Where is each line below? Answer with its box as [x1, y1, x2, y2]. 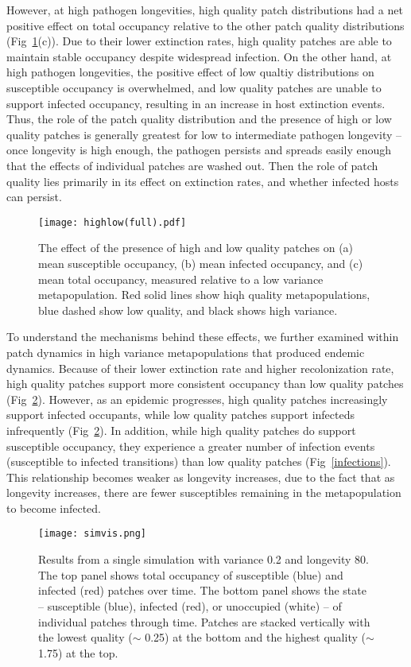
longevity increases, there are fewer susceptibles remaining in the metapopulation [6, 484, 401, 501]
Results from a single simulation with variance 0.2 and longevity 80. [38, 551, 369, 568]
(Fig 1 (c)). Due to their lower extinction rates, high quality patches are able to [6, 33, 392, 49]
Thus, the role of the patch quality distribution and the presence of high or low [6, 111, 392, 127]
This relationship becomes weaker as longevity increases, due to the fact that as [6, 468, 395, 485]
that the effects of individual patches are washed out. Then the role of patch [6, 157, 378, 173]
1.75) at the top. [38, 644, 118, 661]
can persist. [6, 188, 62, 205]
